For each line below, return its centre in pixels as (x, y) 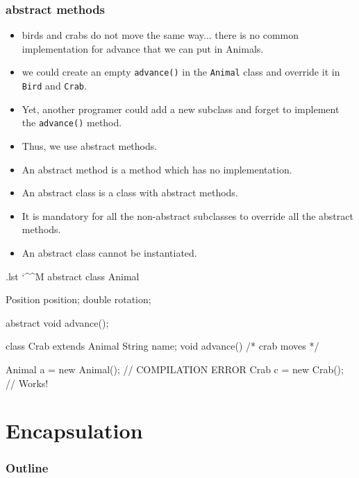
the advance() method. (72, 122)
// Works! (27, 383)
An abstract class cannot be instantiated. (109, 252)
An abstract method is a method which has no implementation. (157, 169)
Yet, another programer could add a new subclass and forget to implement (181, 109)
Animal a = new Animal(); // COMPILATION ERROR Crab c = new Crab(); (175, 369)
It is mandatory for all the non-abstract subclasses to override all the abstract (187, 215)
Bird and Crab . (54, 86)
